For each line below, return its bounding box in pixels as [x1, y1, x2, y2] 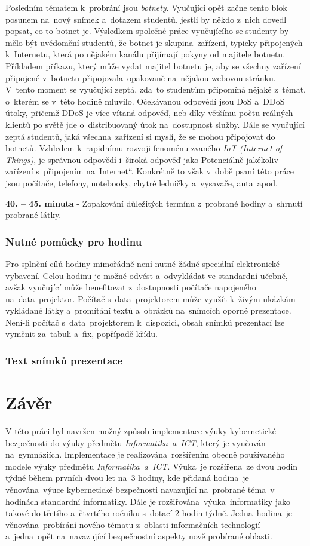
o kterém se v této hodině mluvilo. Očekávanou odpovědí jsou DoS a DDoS [5, 94, 285, 107]
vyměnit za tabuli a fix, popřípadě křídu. [5, 327, 158, 340]
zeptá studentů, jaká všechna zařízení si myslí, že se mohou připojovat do [5, 130, 275, 142]
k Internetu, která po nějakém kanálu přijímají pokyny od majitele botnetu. [5, 48, 286, 60]
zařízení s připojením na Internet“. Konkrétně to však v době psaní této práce [5, 165, 294, 177]
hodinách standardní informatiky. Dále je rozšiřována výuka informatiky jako [5, 495, 291, 507]
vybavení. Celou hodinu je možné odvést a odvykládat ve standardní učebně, [5, 269, 288, 281]
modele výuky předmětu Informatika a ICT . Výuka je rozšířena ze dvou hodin [5, 459, 298, 472]
